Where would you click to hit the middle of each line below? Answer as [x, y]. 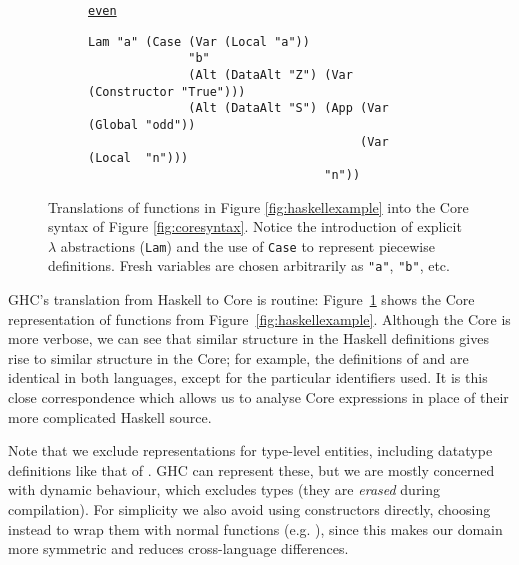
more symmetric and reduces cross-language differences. [178, 548]
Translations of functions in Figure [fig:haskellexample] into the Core [258, 206]
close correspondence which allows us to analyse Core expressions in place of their [258, 397]
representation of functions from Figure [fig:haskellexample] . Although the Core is [259, 318]
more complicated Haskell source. [110, 416]
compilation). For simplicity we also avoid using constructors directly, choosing [249, 509]
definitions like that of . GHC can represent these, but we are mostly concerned [251, 469]
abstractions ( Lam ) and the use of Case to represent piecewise [247, 245]
